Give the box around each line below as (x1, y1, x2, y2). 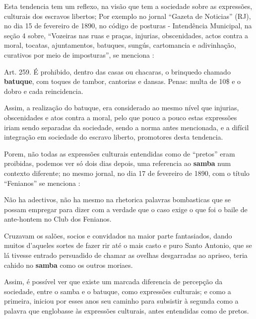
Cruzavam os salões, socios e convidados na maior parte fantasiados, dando (4, 230, 232, 240)
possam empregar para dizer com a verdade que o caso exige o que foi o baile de (4, 204, 248, 214)
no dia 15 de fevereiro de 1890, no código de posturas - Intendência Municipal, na (4, 20, 252, 31)
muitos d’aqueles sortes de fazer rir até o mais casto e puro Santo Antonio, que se (4, 240, 252, 250)
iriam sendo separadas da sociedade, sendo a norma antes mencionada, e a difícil (4, 122, 249, 132)
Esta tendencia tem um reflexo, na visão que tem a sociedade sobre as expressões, (4, 1, 253, 11)
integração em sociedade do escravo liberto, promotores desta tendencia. (4, 132, 223, 142)
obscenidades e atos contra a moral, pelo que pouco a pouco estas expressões (4, 112, 237, 122)
